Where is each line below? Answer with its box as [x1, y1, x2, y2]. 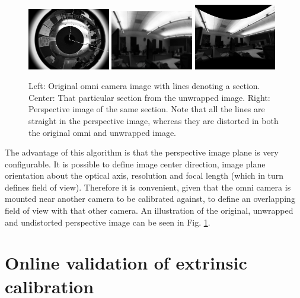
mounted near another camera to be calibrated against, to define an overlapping [5, 192, 295, 205]
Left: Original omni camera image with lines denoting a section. [28, 80, 260, 92]
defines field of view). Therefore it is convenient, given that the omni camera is [5, 180, 291, 193]
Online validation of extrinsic [5, 251, 247, 275]
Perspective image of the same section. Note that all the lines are [28, 103, 265, 115]
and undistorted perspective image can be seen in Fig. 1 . [5, 215, 210, 228]
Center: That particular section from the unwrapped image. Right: [28, 91, 270, 103]
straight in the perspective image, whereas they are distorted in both [28, 114, 279, 126]
